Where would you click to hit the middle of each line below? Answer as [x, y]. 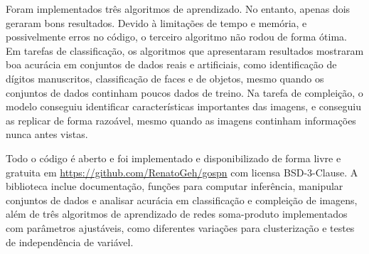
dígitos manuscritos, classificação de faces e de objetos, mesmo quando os [165, 78]
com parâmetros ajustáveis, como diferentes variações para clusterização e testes [180, 227]
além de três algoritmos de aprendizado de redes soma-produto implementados [177, 214]
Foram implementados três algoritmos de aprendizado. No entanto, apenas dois [178, 9]
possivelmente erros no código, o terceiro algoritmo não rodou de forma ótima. [176, 37]
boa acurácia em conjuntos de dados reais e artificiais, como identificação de [171, 64]
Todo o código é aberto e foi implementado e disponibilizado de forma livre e [173, 158]
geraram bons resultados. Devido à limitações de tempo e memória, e [156, 22]
